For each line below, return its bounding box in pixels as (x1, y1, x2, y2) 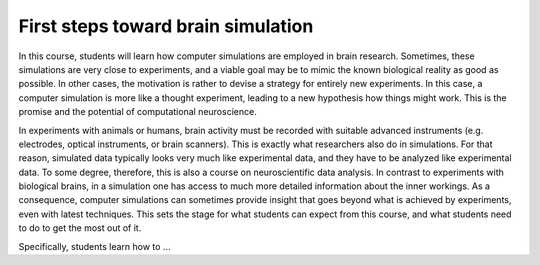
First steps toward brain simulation (18, 15, 314, 37)
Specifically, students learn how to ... (18, 240, 171, 252)
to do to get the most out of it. (18, 222, 142, 234)
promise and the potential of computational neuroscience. (18, 106, 257, 118)
